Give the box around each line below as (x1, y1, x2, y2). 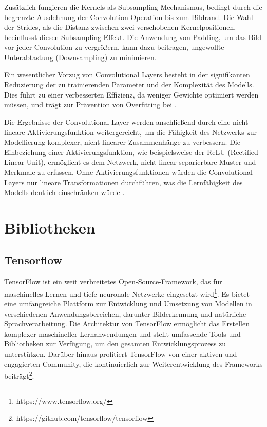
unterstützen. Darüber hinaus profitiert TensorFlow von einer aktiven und (4, 348, 237, 359)
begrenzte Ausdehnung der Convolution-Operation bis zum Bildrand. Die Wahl (4, 11, 253, 22)
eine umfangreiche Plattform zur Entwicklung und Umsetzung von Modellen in (4, 298, 252, 309)
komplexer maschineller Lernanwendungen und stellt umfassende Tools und (4, 328, 241, 339)
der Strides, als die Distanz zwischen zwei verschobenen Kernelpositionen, (4, 22, 236, 32)
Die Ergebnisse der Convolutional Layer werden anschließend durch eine (4, 116, 231, 127)
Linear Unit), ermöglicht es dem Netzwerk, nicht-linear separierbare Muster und (4, 157, 256, 167)
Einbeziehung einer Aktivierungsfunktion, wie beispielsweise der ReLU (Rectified (4, 146, 258, 157)
